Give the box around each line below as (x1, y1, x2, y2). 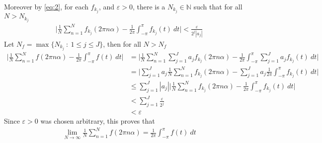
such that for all (193, 1, 242, 11)
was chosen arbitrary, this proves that (40, 116, 155, 126)
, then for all (103, 38, 141, 49)
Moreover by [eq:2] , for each (4, 1, 89, 11)
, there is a (132, 1, 165, 11)
